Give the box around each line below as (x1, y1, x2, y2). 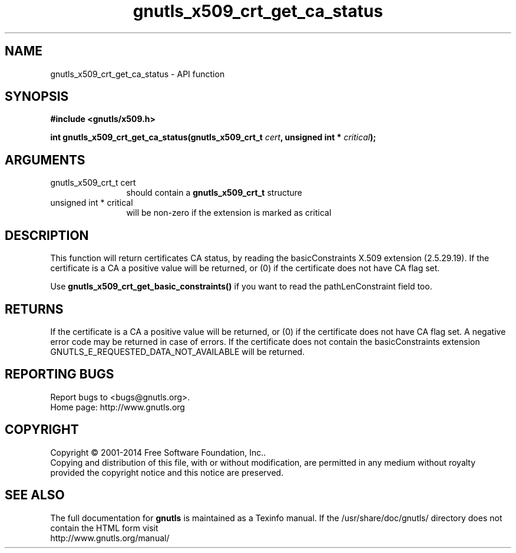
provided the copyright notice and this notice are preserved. (50, 467, 284, 478)
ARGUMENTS (5, 152, 85, 167)
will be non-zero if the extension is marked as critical (126, 208, 332, 218)
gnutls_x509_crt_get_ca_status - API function (50, 68, 225, 79)
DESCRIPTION (5, 228, 89, 243)
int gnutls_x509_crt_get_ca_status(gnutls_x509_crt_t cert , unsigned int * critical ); (50, 132, 376, 143)
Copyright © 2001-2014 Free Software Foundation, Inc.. (50, 447, 266, 457)
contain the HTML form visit (50, 522, 158, 533)
